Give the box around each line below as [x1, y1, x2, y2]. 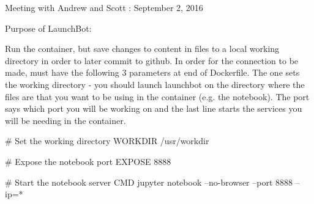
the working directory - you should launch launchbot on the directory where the [5, 78, 305, 90]
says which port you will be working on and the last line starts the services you [5, 102, 302, 115]
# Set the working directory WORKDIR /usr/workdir [5, 134, 209, 147]
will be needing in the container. [5, 114, 126, 126]
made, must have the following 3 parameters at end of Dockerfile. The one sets [5, 66, 300, 79]
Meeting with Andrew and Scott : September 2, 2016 [5, 1, 203, 13]
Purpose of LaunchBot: [5, 21, 92, 34]
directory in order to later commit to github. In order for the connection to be [5, 54, 299, 67]
